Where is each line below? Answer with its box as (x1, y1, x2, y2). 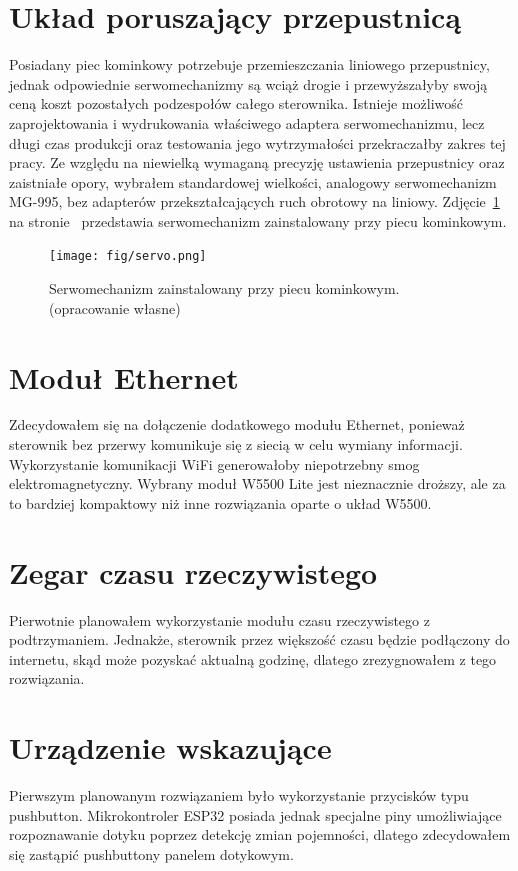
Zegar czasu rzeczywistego (9, 551, 378, 592)
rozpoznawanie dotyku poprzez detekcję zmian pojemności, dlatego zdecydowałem (9, 824, 511, 845)
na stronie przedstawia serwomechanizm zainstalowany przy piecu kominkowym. (9, 210, 507, 231)
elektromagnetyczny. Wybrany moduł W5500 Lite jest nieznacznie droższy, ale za (9, 473, 506, 494)
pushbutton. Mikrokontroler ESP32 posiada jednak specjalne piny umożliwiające (9, 804, 502, 825)
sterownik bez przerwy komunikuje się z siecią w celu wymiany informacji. (9, 434, 463, 455)
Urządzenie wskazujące (9, 727, 332, 768)
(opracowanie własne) (49, 297, 181, 318)
